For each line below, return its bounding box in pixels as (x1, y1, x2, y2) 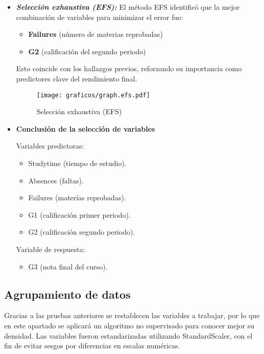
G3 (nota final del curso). (28, 261, 108, 272)
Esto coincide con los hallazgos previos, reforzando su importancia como (16, 63, 242, 74)
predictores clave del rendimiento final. (16, 73, 137, 84)
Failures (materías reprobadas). (28, 192, 126, 203)
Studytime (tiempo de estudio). (28, 158, 127, 168)
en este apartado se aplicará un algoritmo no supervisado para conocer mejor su (4, 320, 254, 330)
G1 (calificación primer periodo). (28, 209, 131, 220)
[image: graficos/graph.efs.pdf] (36, 91, 150, 99)
